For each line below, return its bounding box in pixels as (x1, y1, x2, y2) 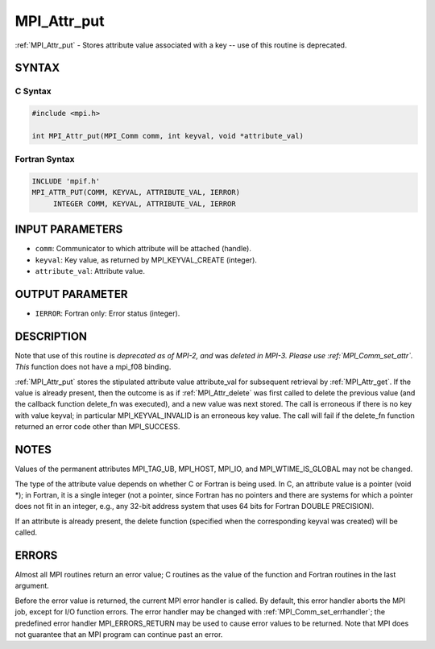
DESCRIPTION (14, 329, 88, 343)
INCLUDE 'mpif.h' (31, 177, 101, 186)
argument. (14, 581, 50, 591)
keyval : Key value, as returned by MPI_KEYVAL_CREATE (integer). (35, 254, 258, 265)
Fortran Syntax (14, 154, 75, 165)
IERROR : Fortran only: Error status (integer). (35, 308, 180, 318)
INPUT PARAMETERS (14, 222, 123, 237)
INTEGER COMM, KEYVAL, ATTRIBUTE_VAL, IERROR (52, 199, 237, 209)
